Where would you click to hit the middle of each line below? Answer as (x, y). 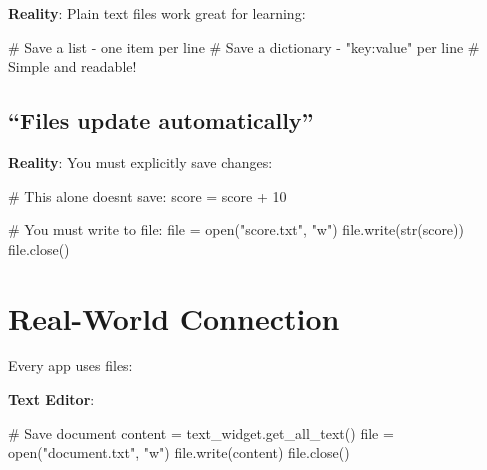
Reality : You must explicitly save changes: (140, 161)
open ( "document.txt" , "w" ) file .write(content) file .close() (179, 452)
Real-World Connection (174, 317)
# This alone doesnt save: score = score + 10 (147, 195)
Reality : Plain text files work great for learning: (157, 13)
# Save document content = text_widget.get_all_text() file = (201, 432)
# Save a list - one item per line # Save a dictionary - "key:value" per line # (244, 46)
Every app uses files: (70, 365)
